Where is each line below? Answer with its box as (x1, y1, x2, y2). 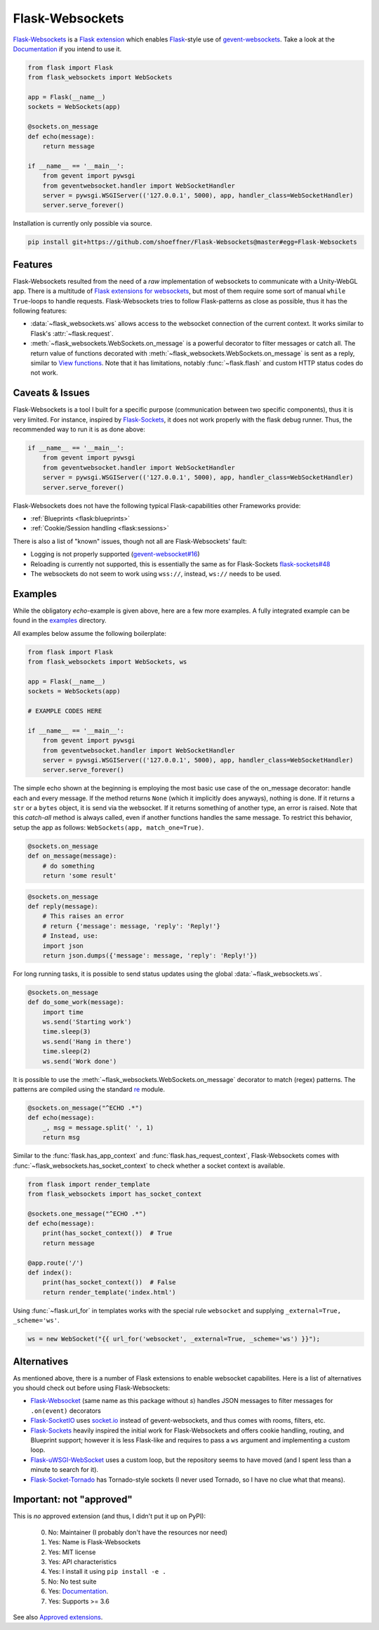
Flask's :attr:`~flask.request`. (30, 329, 114, 337)
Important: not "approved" (13, 1494, 133, 1506)
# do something (42, 861, 95, 870)
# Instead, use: (42, 932, 98, 940)
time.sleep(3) (42, 1028, 91, 1036)
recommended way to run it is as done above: (13, 425, 145, 433)
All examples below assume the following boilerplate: (13, 629, 166, 637)
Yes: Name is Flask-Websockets (48, 1538, 141, 1546)
